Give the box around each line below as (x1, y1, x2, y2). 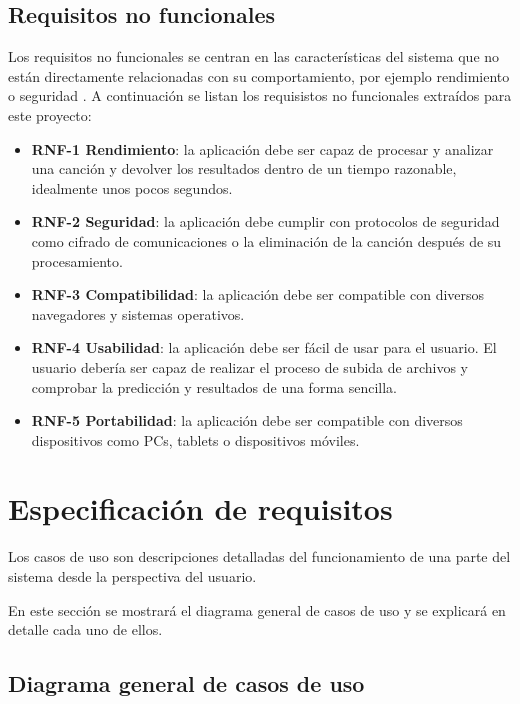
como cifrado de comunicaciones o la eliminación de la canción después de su (31, 230, 502, 251)
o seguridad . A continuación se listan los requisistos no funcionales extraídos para (8, 85, 512, 106)
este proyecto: (8, 104, 92, 125)
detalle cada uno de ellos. (8, 619, 163, 640)
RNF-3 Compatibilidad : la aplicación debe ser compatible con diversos (31, 284, 485, 305)
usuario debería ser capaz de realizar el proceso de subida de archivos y (31, 356, 468, 377)
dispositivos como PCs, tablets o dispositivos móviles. (31, 429, 360, 450)
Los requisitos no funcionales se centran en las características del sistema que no (8, 46, 500, 67)
